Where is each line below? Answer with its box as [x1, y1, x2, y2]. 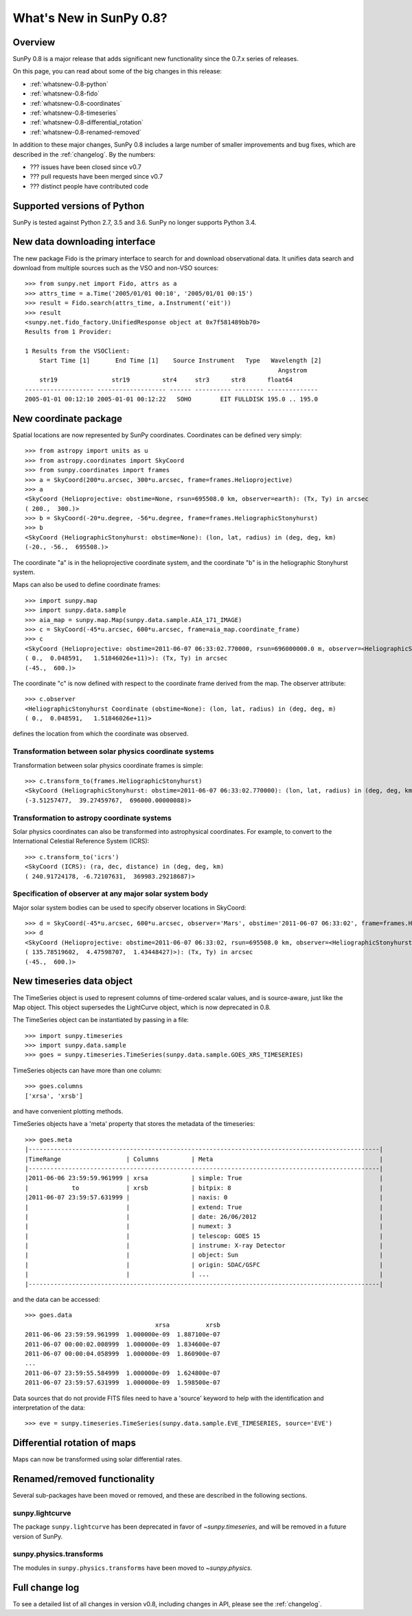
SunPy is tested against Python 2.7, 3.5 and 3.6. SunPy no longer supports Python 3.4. [12, 218, 257, 226]
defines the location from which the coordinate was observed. [12, 729, 189, 738]
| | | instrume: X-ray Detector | [25, 1241, 384, 1250]
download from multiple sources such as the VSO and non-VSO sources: [12, 263, 219, 272]
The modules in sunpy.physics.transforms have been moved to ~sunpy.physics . [12, 1564, 253, 1572]
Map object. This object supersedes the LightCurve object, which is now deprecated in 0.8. [12, 1003, 271, 1011]
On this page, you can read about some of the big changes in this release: [12, 67, 222, 76]
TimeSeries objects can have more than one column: [12, 1066, 162, 1074]
